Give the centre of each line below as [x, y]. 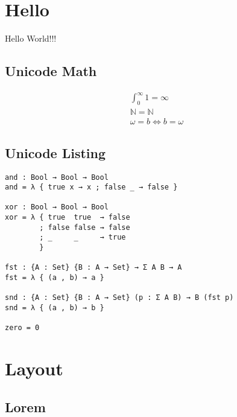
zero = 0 [22, 328]
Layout [34, 368]
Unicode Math [51, 71]
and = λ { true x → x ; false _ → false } [91, 187]
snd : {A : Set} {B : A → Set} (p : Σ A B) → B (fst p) [119, 298]
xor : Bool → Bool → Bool [57, 207]
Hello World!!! [31, 38]
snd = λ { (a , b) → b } [55, 308]
